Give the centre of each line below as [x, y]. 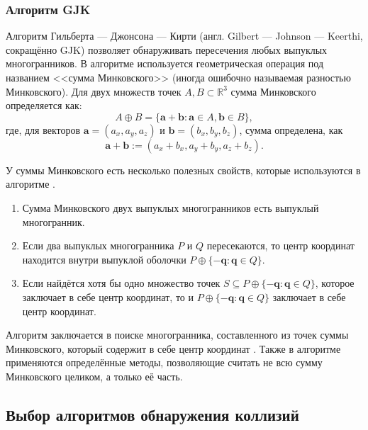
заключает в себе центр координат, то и [108, 296]
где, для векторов [43, 129]
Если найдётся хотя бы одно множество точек [121, 283]
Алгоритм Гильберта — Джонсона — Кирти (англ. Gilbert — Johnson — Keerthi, [184, 36]
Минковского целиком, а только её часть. [94, 376]
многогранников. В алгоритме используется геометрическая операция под [165, 63]
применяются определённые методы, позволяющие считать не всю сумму [164, 362]
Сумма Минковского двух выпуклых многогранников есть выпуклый [171, 207]
